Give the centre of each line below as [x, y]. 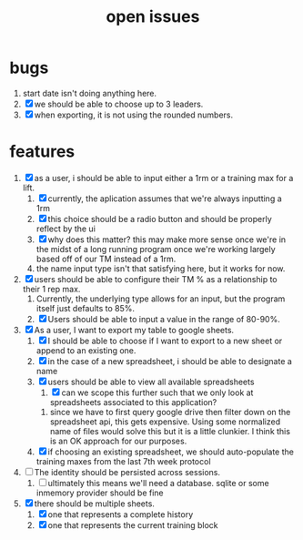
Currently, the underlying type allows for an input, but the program [161, 299]
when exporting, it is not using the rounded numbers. [134, 115]
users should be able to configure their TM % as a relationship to [156, 279]
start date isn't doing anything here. [90, 93]
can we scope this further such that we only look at [157, 392]
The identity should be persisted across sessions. [127, 472]
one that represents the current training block [133, 525]
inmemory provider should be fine [100, 493]
